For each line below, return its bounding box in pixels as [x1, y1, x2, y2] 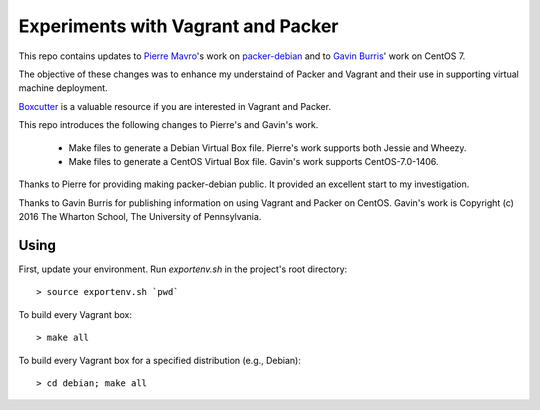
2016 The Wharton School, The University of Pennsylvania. [18, 211, 262, 223]
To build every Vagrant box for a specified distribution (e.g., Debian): [18, 354, 302, 366]
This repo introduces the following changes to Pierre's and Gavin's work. [18, 119, 319, 131]
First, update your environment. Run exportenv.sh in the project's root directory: [18, 263, 348, 275]
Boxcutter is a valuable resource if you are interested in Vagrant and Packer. [18, 100, 332, 112]
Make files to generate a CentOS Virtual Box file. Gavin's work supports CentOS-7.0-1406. [68, 155, 439, 167]
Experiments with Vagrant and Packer [18, 15, 339, 37]
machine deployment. [18, 82, 109, 94]
